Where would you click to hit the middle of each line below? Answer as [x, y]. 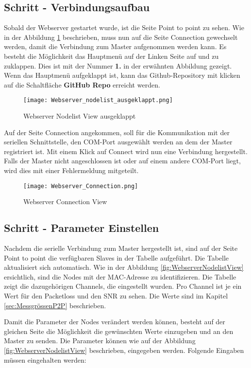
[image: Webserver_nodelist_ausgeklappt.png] [98, 100]
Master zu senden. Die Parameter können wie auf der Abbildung [100, 341]
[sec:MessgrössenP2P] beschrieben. [55, 305]
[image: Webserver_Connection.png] [81, 186]
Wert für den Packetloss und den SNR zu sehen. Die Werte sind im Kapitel [116, 296]
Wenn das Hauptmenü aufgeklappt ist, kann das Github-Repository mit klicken [122, 75]
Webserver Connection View [65, 202]
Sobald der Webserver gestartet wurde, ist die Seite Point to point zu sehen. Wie [124, 27]
